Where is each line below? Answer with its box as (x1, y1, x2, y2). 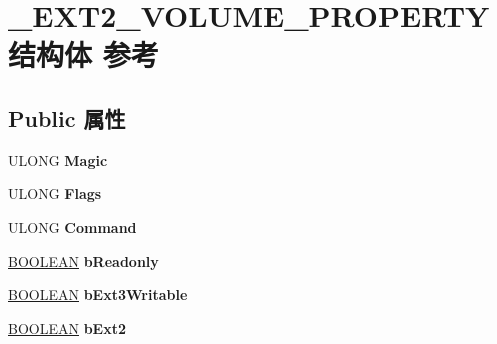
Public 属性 (8, 102, 126, 133)
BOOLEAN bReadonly (8, 250, 159, 271)
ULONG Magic (8, 149, 108, 170)
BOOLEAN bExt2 (8, 317, 126, 338)
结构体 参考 (8, 34, 159, 75)
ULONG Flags (8, 183, 102, 204)
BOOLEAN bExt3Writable (8, 284, 188, 305)
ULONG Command (8, 216, 137, 237)
